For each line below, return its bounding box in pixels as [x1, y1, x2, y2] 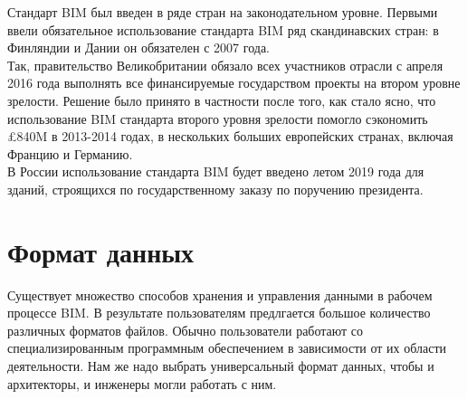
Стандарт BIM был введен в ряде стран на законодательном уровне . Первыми [7, 3, 438, 21]
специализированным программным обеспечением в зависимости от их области [7, 338, 446, 357]
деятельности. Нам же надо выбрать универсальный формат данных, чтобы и [7, 356, 434, 375]
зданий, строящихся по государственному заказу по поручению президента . [7, 179, 424, 198]
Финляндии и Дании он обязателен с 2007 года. [7, 38, 270, 57]
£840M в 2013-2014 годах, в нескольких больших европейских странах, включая [7, 127, 453, 146]
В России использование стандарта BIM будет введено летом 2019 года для [7, 162, 424, 181]
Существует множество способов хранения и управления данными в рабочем [7, 285, 433, 304]
